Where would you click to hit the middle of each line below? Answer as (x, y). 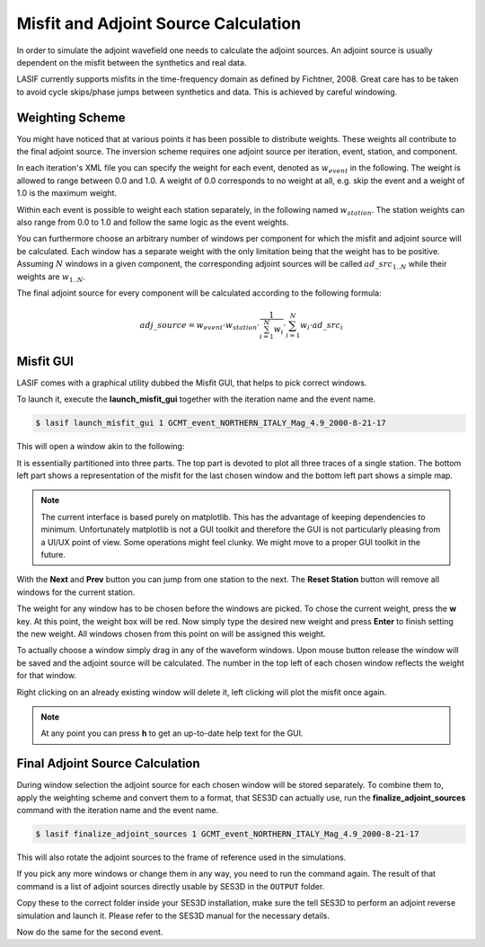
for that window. (46, 676)
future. (53, 554)
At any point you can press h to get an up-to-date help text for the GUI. (172, 733)
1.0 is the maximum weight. (66, 193)
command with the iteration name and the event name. (118, 810)
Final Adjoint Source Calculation (109, 764)
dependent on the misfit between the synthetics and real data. (132, 62)
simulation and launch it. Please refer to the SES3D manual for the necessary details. (173, 916)
